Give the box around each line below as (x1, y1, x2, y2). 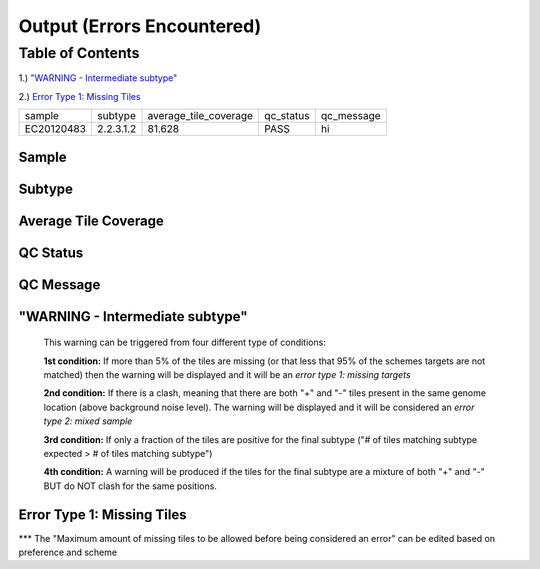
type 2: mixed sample (43, 415, 133, 427)
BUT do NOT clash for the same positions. (43, 480, 217, 492)
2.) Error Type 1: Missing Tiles (18, 90, 141, 102)
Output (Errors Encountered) (18, 15, 262, 37)
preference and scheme (18, 546, 118, 559)
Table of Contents (18, 44, 140, 62)
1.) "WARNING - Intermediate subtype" (18, 72, 178, 84)
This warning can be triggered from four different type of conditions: (43, 336, 327, 349)
